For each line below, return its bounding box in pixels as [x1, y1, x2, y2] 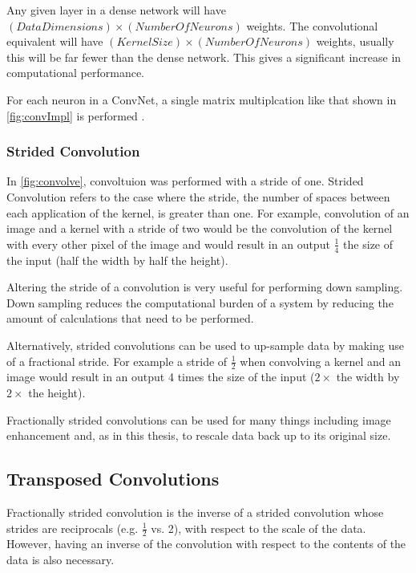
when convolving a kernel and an [240, 352, 402, 369]
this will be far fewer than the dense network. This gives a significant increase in [6, 48, 402, 65]
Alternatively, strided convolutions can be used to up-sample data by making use [6, 336, 404, 353]
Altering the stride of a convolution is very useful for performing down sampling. [6, 278, 403, 295]
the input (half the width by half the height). [6, 251, 228, 268]
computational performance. [6, 64, 144, 81]
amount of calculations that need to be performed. [6, 310, 254, 327]
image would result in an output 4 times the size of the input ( [6, 368, 315, 385]
